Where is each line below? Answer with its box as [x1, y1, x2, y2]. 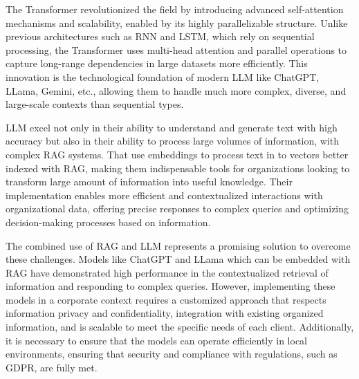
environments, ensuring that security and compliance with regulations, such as [6, 346, 338, 361]
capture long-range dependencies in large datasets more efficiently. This [6, 56, 308, 71]
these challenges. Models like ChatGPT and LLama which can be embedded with [6, 252, 351, 266]
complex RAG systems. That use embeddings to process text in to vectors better [6, 147, 349, 161]
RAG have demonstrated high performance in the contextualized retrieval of [6, 265, 329, 279]
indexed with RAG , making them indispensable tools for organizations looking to [6, 160, 350, 175]
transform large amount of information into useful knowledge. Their [6, 174, 293, 189]
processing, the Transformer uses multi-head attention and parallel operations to [6, 42, 347, 57]
